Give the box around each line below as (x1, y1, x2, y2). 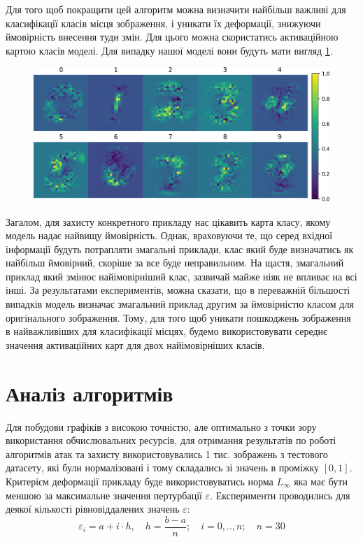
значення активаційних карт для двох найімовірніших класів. (6, 337, 265, 352)
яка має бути (294, 473, 348, 488)
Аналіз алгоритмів (6, 378, 173, 407)
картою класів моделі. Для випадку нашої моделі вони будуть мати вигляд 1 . (6, 43, 333, 57)
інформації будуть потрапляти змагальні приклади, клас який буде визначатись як (6, 241, 354, 256)
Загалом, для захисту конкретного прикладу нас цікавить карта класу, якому (6, 214, 331, 229)
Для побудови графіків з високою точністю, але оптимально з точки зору (6, 419, 317, 434)
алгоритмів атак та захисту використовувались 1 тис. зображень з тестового (6, 446, 328, 461)
